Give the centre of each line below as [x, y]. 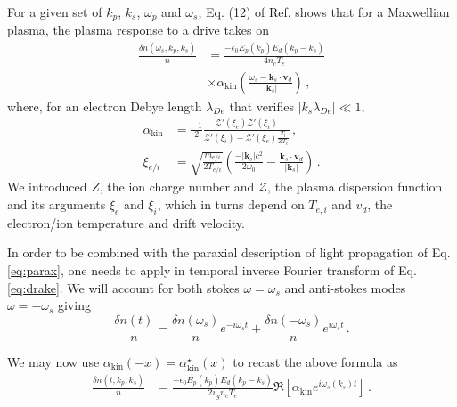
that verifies [261, 106]
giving [75, 305]
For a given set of [55, 12]
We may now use [53, 361]
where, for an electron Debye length [105, 106]
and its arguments [57, 204]
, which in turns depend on [231, 204]
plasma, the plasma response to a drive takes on [139, 30]
